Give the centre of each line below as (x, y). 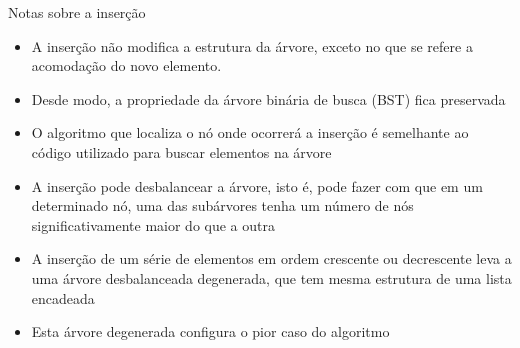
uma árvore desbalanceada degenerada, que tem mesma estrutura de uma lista (271, 277)
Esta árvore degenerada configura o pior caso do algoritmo (210, 331)
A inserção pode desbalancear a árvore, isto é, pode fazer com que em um (257, 185)
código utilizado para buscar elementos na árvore (181, 151)
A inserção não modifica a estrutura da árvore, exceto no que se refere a (252, 45)
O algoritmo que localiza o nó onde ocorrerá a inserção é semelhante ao (250, 132)
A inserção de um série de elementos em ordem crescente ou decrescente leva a (271, 258)
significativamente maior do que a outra (153, 224)
